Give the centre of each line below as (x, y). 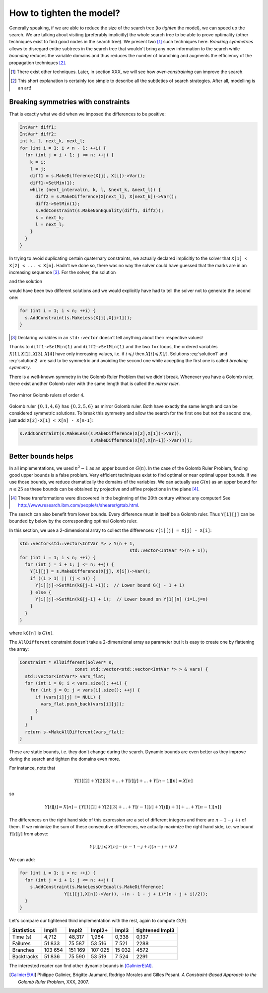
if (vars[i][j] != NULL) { (68, 697)
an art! (25, 88)
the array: (19, 649)
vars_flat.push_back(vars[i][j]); (82, 704)
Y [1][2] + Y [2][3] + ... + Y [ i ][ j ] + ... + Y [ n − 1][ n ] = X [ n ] (134, 781)
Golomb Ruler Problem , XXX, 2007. (54, 982)
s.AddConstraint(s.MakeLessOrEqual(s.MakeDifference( (97, 887)
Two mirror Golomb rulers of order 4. (47, 395)
